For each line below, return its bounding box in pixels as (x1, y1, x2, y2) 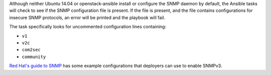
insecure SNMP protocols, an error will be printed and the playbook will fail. (9, 14, 166, 20)
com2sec (22, 47, 41, 53)
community (22, 54, 46, 60)
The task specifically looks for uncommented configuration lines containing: (9, 24, 167, 30)
